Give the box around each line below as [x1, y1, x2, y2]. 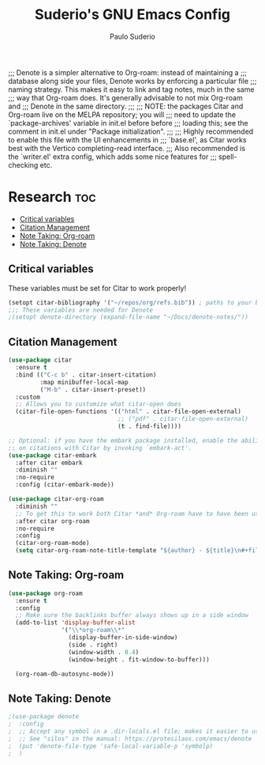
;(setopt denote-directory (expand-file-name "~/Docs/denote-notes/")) [8, 313, 248, 321]
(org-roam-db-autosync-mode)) [15, 670, 114, 678]
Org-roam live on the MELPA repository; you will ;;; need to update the [8, 109, 237, 119]
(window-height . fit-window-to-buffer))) [68, 655, 211, 664]
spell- [218, 152, 237, 161]
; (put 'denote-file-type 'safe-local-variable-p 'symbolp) [8, 742, 214, 750]
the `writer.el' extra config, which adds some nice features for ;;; [8, 152, 217, 161]
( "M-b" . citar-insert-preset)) [39, 385, 147, 393]
